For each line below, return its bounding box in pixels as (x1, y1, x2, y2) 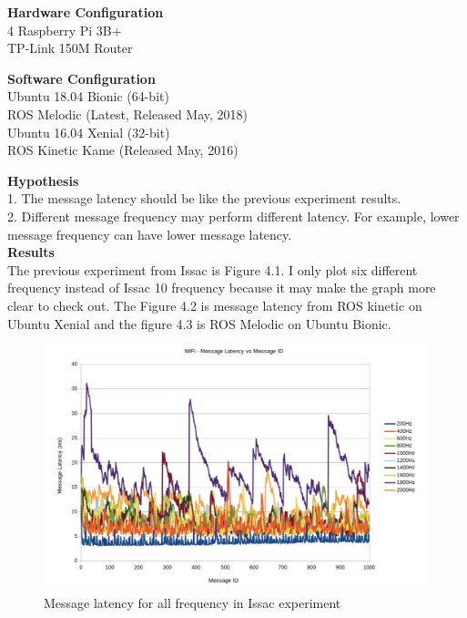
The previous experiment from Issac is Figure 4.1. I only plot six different (7, 260, 418, 279)
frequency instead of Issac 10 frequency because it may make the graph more (7, 278, 436, 297)
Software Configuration (7, 68, 156, 88)
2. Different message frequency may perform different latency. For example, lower (7, 206, 460, 225)
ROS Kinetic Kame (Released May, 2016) (7, 140, 239, 160)
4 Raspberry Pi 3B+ (7, 20, 122, 39)
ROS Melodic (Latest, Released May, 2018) (7, 104, 248, 123)
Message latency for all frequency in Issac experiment (44, 592, 341, 612)
